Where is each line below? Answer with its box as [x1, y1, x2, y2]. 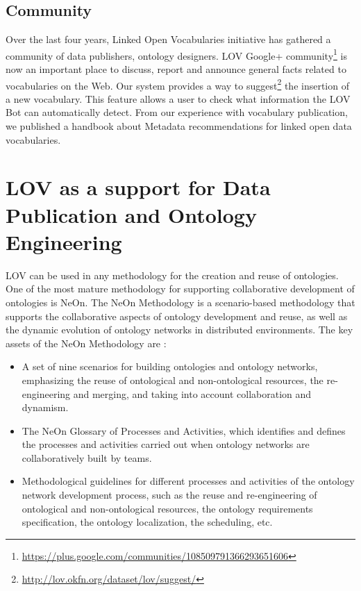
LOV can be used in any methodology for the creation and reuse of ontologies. [6, 267, 339, 282]
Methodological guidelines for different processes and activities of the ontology [22, 474, 355, 488]
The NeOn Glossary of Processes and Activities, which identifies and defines [22, 423, 346, 438]
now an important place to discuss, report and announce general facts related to [6, 62, 346, 76]
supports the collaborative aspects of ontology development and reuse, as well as [6, 308, 348, 323]
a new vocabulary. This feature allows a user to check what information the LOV [6, 91, 351, 106]
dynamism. [22, 400, 69, 415]
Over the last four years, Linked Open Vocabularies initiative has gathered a [6, 32, 331, 47]
